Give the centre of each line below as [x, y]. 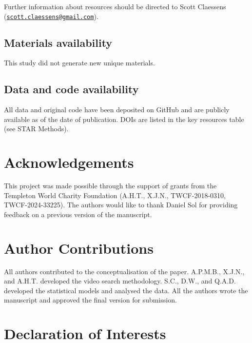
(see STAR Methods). [36, 129]
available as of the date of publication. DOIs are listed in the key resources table [124, 119]
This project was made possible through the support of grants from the [110, 186]
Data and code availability [71, 89]
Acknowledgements [69, 162]
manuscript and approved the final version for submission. [90, 300]
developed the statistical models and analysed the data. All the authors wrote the [126, 290]
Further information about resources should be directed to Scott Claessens [115, 6]
